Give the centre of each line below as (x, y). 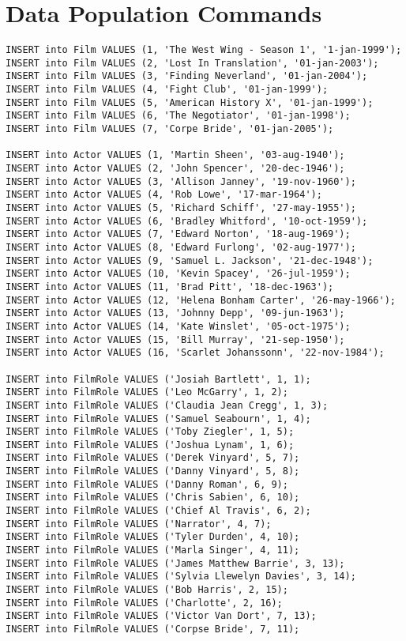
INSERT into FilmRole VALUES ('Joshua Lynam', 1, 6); (150, 445)
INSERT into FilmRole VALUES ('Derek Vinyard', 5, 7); (153, 458)
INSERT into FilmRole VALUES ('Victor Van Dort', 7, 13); (161, 616)
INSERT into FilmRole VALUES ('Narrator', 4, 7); (139, 524)
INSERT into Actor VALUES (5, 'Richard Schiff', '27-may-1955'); (181, 208)
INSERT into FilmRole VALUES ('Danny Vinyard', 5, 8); (153, 471)
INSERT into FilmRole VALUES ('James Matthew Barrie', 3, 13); (175, 563)
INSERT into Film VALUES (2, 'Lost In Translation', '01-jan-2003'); (192, 63)
